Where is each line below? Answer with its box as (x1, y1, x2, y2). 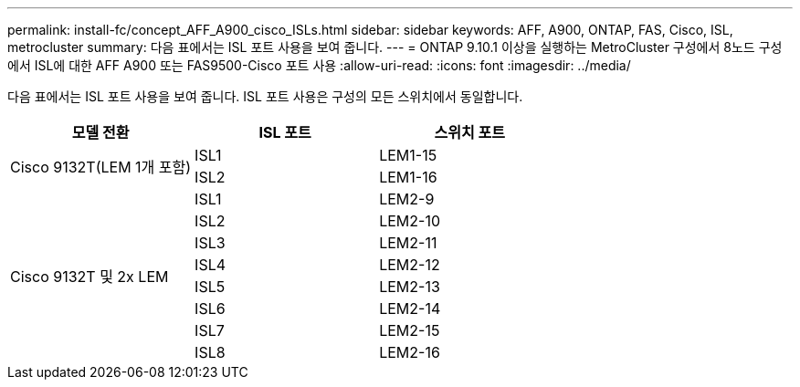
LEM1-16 (379, 168, 437, 186)
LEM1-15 (379, 146, 437, 164)
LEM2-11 (379, 234, 437, 252)
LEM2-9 (379, 190, 435, 208)
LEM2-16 (379, 343, 440, 361)
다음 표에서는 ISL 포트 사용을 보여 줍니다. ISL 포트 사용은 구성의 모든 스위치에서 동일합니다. (7, 89, 523, 104)
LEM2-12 (379, 256, 440, 274)
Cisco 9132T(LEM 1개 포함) (10, 158, 192, 176)
